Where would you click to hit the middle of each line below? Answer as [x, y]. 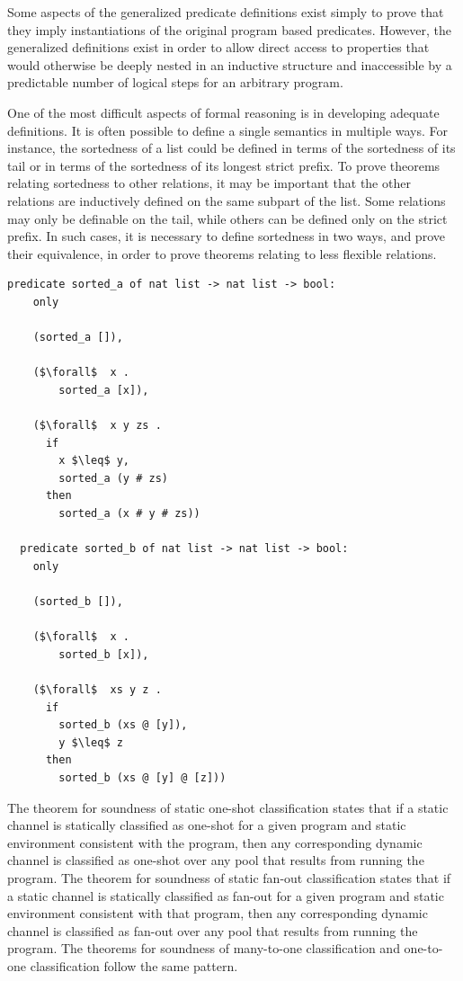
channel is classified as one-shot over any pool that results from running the [216, 860]
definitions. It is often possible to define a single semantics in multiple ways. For [228, 130]
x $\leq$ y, [94, 461]
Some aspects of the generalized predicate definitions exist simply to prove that [226, 12]
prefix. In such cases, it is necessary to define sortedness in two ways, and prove [226, 236]
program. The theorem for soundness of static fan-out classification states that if [229, 877]
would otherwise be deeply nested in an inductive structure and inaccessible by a [230, 64]
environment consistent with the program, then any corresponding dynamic [215, 842]
